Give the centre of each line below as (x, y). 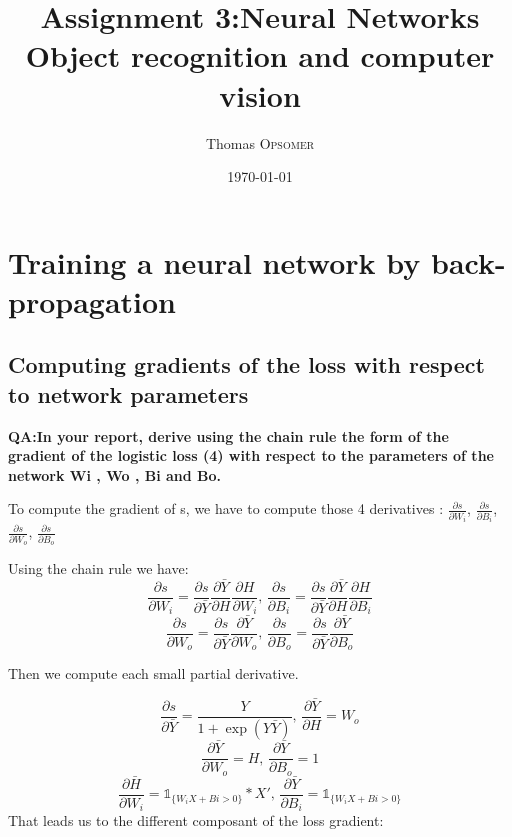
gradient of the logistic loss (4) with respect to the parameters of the (251, 455)
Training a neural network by (214, 261)
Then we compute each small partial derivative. (153, 673)
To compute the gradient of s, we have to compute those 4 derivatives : (226, 508)
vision (260, 94)
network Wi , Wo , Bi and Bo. (115, 474)
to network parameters (128, 393)
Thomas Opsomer (260, 142)
